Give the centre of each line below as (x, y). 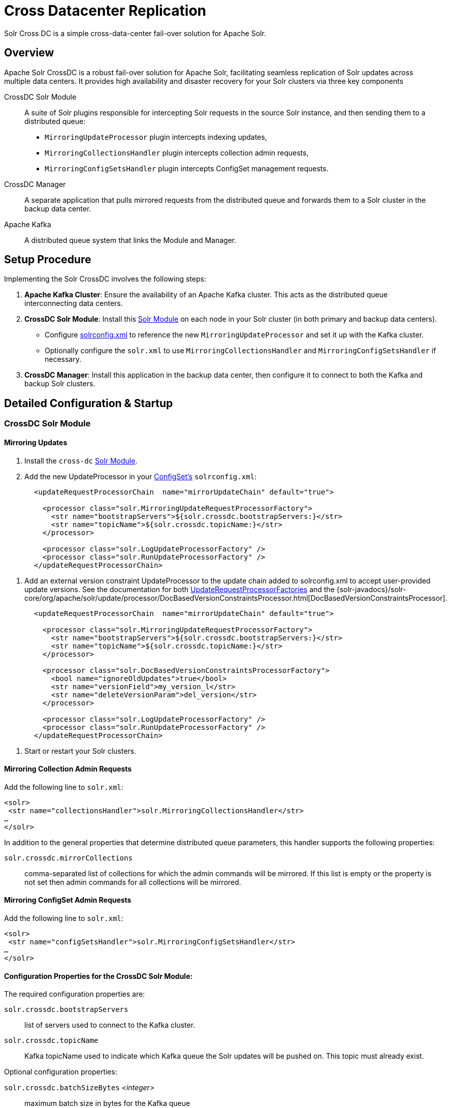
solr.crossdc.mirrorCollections (68, 858)
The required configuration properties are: (75, 994)
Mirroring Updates (36, 442)
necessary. (63, 359)
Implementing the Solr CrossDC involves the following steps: (105, 279)
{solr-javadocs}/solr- (371, 589)
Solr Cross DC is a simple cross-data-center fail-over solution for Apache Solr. (135, 33)
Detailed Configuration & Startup (89, 403)
